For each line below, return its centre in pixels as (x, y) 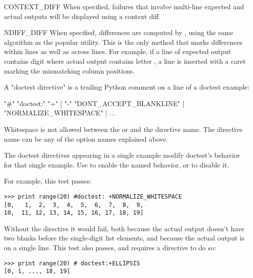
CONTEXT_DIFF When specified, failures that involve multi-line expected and (124, 6)
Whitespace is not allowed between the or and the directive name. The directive (123, 129)
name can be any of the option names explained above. (86, 139)
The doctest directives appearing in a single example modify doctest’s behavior (122, 155)
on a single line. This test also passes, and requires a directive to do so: (110, 248)
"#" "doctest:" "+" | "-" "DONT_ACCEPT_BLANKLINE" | (94, 103)
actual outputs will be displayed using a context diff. (82, 16)
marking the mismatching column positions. (69, 70)
